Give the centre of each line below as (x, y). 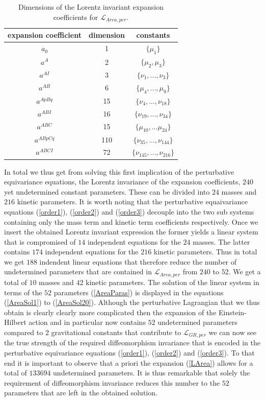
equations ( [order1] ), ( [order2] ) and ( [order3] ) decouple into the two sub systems (129, 211)
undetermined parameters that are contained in (78, 272)
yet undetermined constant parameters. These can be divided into (107, 191)
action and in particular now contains (87, 322)
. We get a (245, 272)
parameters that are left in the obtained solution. (81, 393)
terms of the (23, 292)
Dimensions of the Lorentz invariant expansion (91, 7)
